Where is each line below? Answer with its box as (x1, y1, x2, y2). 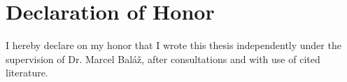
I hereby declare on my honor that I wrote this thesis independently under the (6, 38, 341, 53)
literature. (6, 65, 48, 80)
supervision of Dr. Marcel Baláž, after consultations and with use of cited (6, 51, 320, 66)
